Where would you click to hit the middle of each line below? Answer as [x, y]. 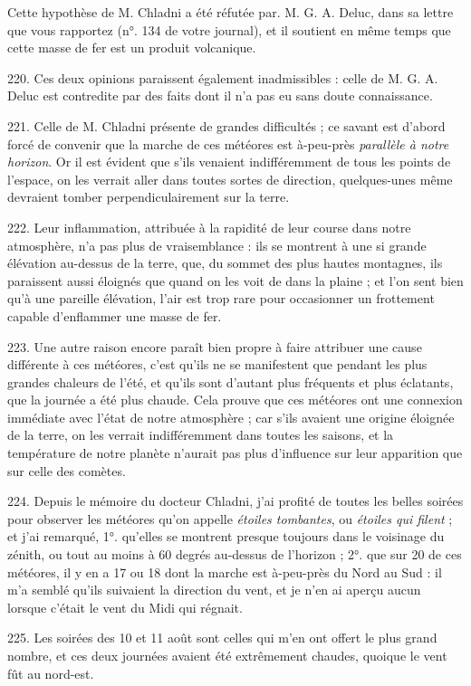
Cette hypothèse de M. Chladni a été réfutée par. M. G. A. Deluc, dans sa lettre [231, 12]
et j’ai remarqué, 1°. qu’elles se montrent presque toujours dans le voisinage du [226, 536]
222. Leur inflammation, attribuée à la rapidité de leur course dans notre [209, 227]
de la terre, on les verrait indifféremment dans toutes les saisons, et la [201, 435]
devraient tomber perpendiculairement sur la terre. [149, 197]
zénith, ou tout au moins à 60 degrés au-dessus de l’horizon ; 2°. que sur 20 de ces [235, 554]
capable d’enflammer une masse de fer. [115, 315]
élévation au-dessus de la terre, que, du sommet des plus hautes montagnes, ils [225, 263]
